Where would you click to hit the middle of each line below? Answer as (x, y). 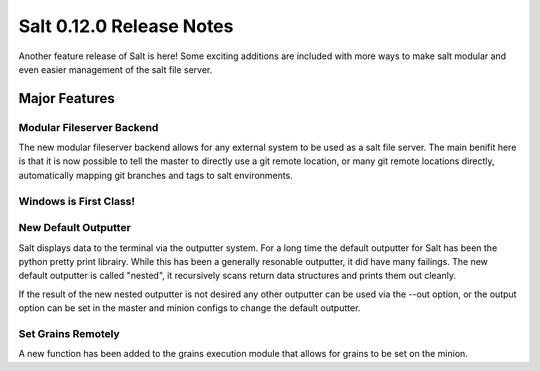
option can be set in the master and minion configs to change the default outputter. (189, 308)
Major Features (66, 98)
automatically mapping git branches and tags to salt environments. (156, 175)
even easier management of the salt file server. (115, 69)
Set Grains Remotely (69, 333)
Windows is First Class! (76, 201)
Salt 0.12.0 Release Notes (126, 26)
